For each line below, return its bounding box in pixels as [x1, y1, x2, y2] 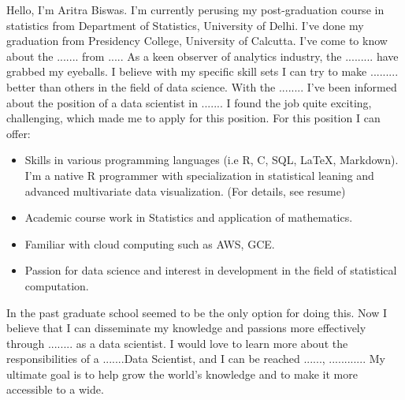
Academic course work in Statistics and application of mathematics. [24, 209, 353, 226]
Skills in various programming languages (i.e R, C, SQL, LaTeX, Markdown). [24, 151, 399, 168]
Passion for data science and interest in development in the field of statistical [24, 262, 397, 279]
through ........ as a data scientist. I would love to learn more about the [6, 335, 348, 351]
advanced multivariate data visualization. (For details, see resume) [24, 182, 346, 199]
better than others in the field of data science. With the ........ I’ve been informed [6, 78, 397, 95]
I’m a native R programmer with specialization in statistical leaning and [24, 166, 374, 183]
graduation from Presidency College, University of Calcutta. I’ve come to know [6, 32, 388, 49]
